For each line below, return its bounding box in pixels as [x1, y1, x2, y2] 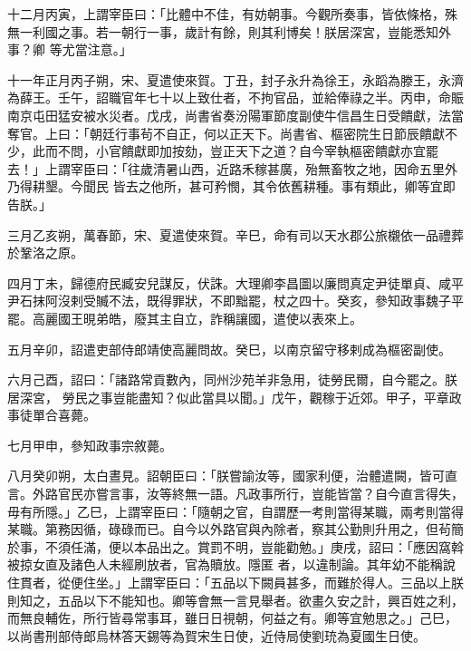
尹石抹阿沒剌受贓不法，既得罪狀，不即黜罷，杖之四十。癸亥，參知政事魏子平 [7, 291, 464, 310]
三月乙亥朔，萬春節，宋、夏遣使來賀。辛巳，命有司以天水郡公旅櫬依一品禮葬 [7, 225, 464, 244]
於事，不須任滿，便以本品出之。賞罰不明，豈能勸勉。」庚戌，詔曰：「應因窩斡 [7, 537, 464, 556]
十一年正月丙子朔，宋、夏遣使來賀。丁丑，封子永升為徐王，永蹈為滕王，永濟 [7, 70, 464, 89]
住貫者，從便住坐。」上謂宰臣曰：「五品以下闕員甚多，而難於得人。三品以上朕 [7, 573, 464, 592]
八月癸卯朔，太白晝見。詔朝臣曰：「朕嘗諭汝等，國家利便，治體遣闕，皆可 [7, 466, 445, 485]
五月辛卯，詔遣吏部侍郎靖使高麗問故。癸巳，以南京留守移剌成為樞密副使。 [7, 339, 451, 358]
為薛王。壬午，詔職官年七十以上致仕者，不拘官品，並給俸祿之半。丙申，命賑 [7, 88, 464, 107]
